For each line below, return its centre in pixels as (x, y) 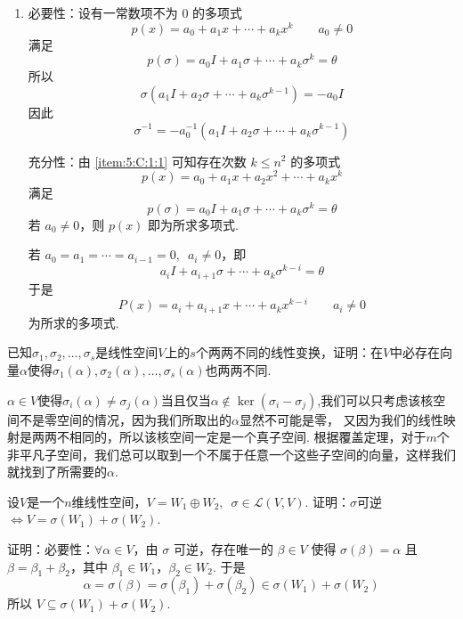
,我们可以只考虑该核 (375, 399)
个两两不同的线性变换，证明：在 (289, 352)
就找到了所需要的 (57, 472)
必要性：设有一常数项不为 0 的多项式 (135, 12)
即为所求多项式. (193, 224)
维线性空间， (109, 501)
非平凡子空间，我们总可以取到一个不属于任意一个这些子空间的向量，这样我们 (231, 454)
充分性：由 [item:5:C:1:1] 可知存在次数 (137, 161)
